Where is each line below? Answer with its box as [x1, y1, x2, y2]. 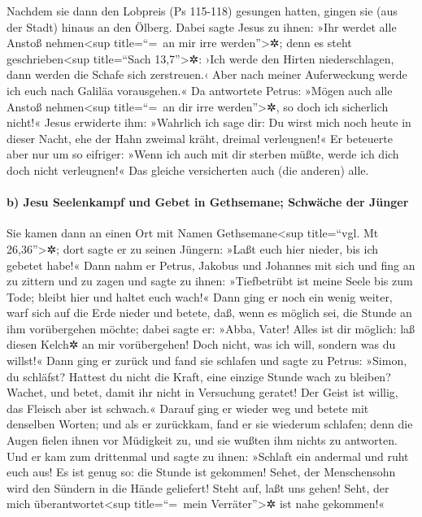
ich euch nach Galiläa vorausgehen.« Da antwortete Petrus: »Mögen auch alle [7, 81, 393, 98]
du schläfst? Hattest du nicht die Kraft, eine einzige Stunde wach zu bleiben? [7, 367, 391, 384]
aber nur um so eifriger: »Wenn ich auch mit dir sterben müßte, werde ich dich [7, 146, 399, 163]
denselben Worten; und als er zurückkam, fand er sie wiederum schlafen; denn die [7, 415, 413, 432]
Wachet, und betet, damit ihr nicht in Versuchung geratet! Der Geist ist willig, [7, 384, 398, 401]
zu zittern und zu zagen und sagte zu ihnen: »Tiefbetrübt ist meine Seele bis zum [7, 272, 413, 289]
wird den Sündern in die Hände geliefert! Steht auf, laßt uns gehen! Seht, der [7, 479, 389, 496]
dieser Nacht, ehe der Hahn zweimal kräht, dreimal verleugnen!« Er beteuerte [7, 129, 393, 146]
